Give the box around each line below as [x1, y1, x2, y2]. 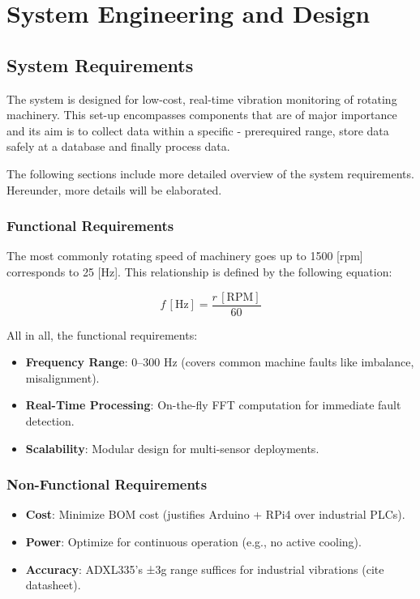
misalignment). [25, 369, 100, 386]
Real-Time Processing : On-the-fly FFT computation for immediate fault [25, 396, 401, 413]
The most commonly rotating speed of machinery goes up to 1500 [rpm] [6, 247, 363, 264]
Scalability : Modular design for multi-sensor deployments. [25, 439, 319, 456]
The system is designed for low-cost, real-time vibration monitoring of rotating [6, 90, 397, 107]
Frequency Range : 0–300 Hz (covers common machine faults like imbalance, [25, 353, 414, 370]
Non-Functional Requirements [6, 474, 208, 494]
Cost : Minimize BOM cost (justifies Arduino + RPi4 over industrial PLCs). [25, 506, 405, 523]
